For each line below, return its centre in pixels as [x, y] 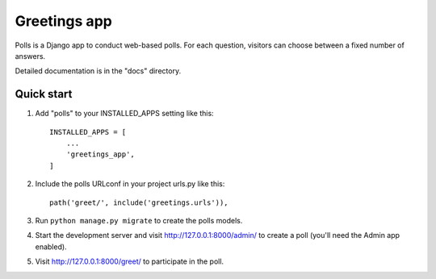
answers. [30, 56]
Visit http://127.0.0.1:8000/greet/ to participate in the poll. [130, 261]
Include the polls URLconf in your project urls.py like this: [130, 184]
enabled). [51, 247]
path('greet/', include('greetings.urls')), [139, 202]
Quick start [44, 94]
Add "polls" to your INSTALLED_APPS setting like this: [124, 114]
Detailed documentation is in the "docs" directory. [98, 71]
